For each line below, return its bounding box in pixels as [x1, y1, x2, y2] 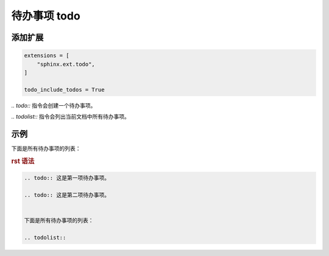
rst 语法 [11, 157, 35, 165]
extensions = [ [24, 52, 69, 59]
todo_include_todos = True [24, 86, 105, 93]
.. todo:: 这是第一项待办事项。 [24, 175, 110, 182]
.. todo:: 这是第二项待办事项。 [24, 192, 110, 199]
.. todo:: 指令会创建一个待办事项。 [11, 102, 96, 109]
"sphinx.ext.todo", [37, 61, 96, 67]
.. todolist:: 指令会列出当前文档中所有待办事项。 [11, 113, 130, 120]
